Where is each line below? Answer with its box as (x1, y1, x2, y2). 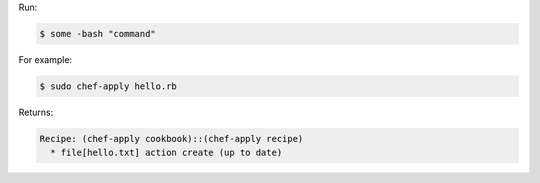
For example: (18, 53, 73, 65)
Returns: (18, 106, 54, 118)
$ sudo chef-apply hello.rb (39, 80, 177, 92)
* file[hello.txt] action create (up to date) (50, 147, 283, 159)
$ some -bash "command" (39, 28, 157, 39)
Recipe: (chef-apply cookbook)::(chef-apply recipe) (39, 133, 304, 144)
